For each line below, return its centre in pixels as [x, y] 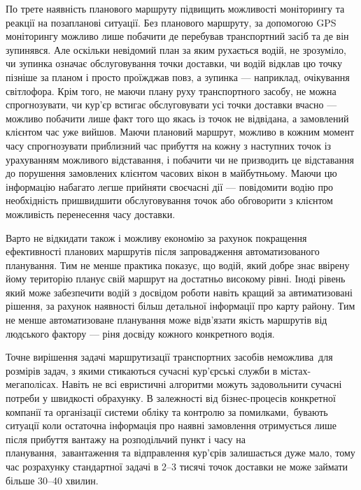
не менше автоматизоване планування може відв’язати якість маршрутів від [167, 320]
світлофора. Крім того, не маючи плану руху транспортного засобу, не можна [171, 91]
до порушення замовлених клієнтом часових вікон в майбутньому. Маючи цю [171, 173]
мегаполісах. [32, 384]
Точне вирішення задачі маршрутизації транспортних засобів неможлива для [169, 357]
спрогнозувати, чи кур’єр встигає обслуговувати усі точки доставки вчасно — [171, 105]
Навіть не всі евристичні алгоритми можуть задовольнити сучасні [202, 384]
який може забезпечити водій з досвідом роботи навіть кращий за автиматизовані [179, 292]
